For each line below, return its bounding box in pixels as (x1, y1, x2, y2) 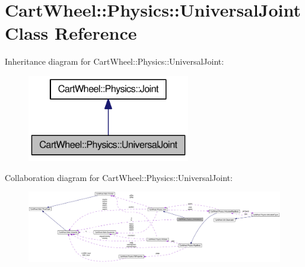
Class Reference (5, 21, 137, 45)
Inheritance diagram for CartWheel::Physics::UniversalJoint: (5, 55, 224, 68)
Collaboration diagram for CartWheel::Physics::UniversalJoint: (5, 171, 233, 183)
